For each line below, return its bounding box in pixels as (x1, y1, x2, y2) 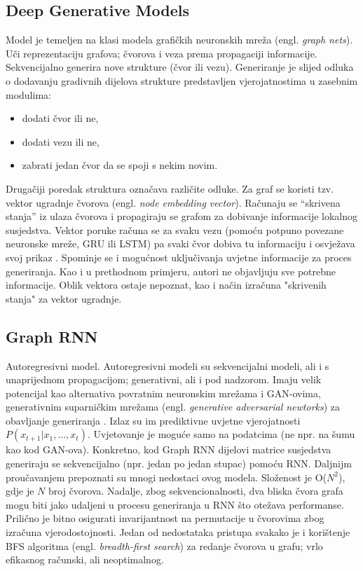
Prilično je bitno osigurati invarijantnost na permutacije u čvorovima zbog (6, 511, 324, 525)
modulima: (6, 87, 51, 102)
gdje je (6, 483, 34, 498)
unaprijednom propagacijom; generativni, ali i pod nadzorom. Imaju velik (6, 372, 322, 387)
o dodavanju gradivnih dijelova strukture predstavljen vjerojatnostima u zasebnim (6, 73, 358, 88)
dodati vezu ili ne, (22, 134, 100, 149)
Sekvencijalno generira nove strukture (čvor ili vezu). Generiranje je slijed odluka (6, 60, 354, 74)
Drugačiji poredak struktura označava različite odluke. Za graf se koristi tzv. (6, 181, 334, 195)
